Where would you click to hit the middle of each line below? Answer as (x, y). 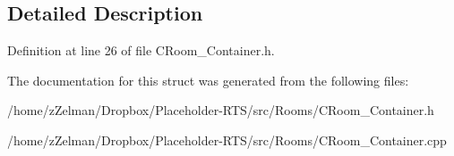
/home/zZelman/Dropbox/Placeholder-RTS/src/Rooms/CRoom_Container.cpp (227, 140)
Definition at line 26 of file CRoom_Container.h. (141, 50)
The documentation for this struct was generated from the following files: (208, 80)
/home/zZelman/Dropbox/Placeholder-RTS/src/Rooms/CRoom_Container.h (221, 110)
